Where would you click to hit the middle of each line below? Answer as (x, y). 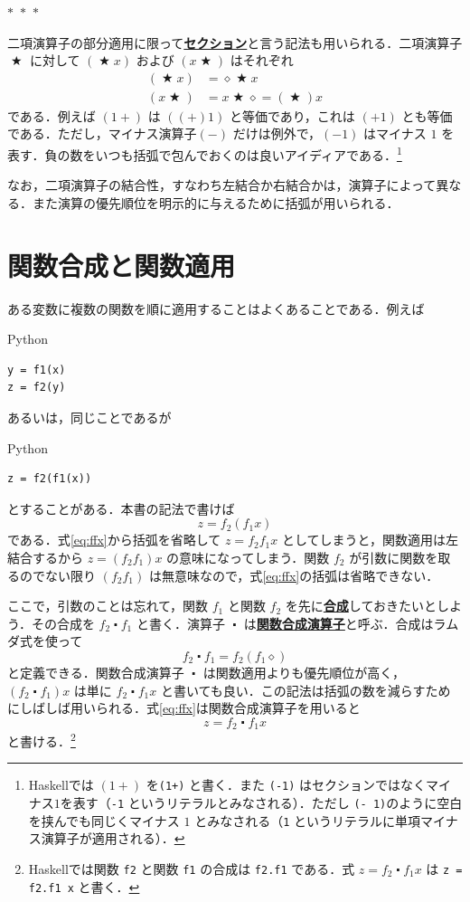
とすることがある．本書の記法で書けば (121, 508)
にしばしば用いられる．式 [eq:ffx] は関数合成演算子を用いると (184, 708)
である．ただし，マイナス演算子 (102, 133)
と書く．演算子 (180, 623)
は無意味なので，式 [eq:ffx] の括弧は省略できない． (294, 575)
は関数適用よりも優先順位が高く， (304, 672)
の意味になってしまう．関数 (248, 557)
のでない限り (57, 575)
